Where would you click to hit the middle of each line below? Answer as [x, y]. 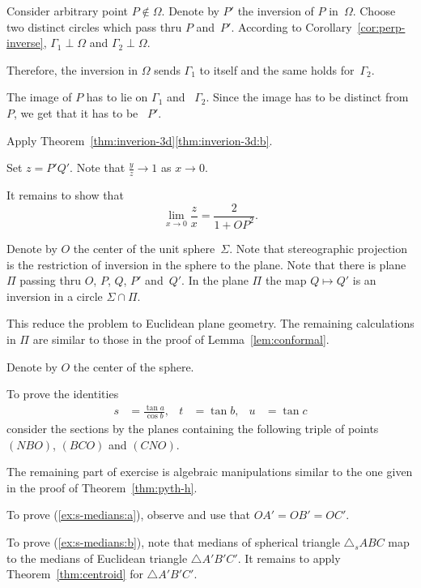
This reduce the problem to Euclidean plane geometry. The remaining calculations [210, 323]
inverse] [25, 43]
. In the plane [215, 280]
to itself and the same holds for [277, 69]
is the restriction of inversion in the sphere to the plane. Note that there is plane [206, 264]
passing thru [50, 280]
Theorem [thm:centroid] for [75, 574]
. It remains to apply [289, 558]
